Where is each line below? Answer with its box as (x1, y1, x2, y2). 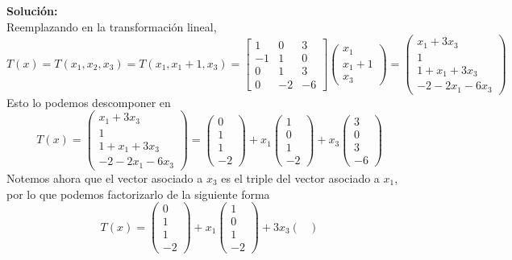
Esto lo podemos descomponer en (6, 93, 171, 110)
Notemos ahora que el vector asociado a (6, 169, 203, 186)
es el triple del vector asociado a (221, 169, 380, 186)
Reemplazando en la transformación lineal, (6, 18, 217, 35)
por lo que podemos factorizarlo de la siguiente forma (6, 185, 270, 202)
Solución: (6, 2, 58, 19)
